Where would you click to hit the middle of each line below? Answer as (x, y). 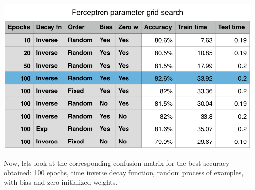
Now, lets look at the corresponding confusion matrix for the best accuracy (117, 163)
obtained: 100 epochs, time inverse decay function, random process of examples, (124, 172)
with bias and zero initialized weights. (61, 182)
